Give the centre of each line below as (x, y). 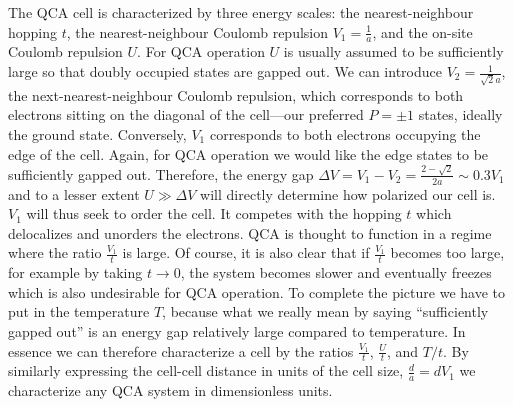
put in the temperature (79, 311)
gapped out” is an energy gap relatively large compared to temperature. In (237, 331)
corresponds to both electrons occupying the (345, 133)
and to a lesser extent (74, 193)
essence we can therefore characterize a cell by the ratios (181, 350)
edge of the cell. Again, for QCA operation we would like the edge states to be (248, 153)
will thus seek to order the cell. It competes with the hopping (214, 213)
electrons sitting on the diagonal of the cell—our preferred (186, 114)
